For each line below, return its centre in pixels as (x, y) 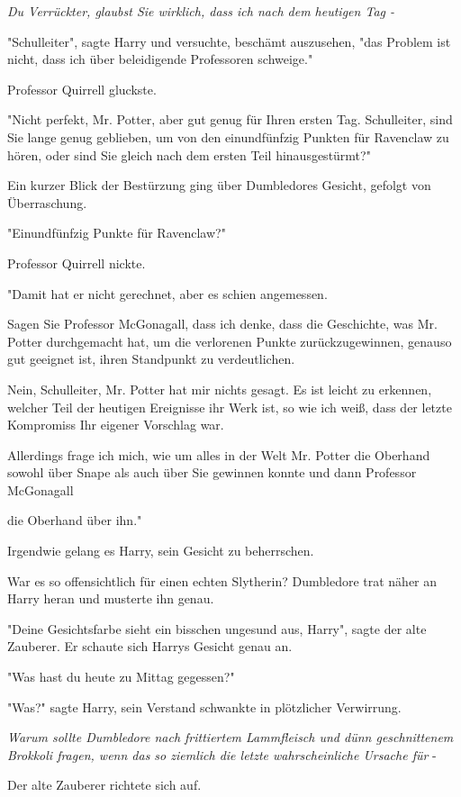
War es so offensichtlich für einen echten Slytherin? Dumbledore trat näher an (222, 580)
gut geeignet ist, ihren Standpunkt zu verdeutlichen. (151, 359)
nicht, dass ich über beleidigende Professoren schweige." (160, 59)
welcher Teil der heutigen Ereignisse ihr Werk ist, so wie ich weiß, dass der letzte (230, 407)
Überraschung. (47, 202)
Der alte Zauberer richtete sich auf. (104, 785)
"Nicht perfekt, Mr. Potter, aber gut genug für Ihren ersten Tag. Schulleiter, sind (230, 119)
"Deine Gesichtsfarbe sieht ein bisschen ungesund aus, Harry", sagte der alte (217, 628)
